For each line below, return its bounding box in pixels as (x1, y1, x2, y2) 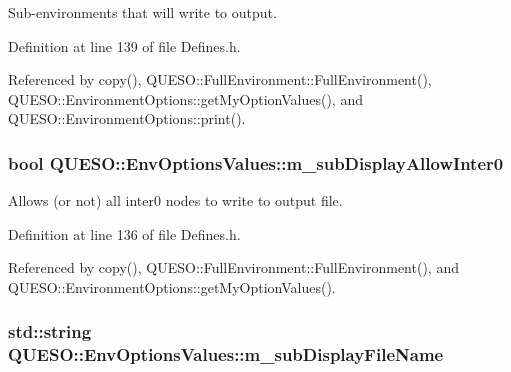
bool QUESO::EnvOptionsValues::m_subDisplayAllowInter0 (8, 150, 504, 175)
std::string (8, 319, 92, 344)
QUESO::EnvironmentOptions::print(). (8, 108, 246, 129)
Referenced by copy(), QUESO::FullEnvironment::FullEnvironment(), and (8, 257, 459, 278)
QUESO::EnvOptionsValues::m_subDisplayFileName (8, 342, 444, 367)
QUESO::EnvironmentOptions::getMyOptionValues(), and (8, 88, 363, 109)
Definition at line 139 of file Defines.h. (8, 35, 241, 56)
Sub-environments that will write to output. (8, 2, 277, 22)
